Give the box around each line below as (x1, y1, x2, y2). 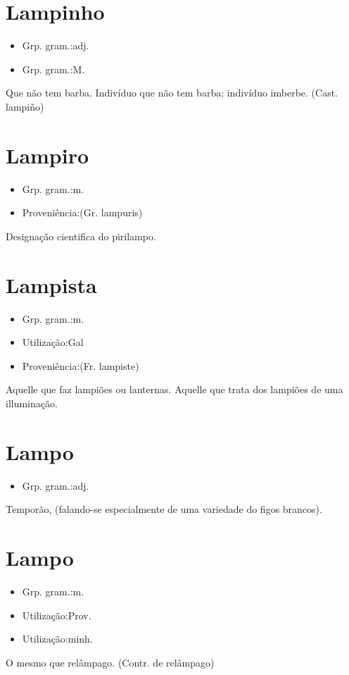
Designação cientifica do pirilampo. (6, 228, 156, 243)
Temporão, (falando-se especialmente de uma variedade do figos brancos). (6, 502, 322, 516)
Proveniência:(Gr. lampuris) (22, 205, 143, 220)
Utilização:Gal (22, 335, 84, 349)
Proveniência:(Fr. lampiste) (22, 358, 139, 373)
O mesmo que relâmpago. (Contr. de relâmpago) (6, 655, 215, 669)
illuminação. (6, 395, 58, 410)
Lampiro (6, 140, 89, 169)
